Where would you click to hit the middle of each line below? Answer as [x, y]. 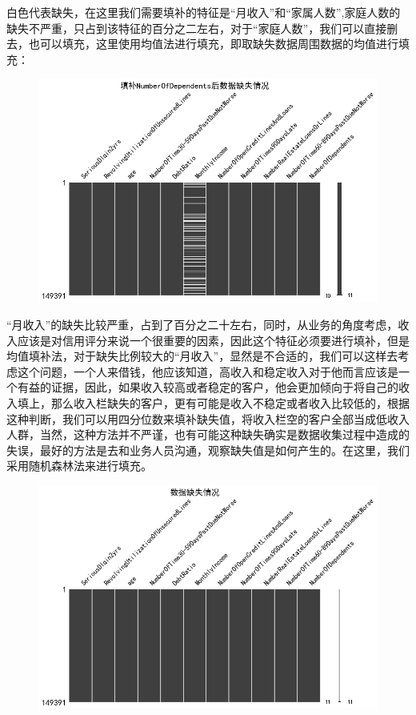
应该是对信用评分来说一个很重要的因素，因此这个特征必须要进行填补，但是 [213, 340]
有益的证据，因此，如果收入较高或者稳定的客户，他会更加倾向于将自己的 [208, 387]
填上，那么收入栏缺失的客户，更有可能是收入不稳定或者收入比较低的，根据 [213, 402]
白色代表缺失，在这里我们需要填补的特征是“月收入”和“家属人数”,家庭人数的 [204, 12]
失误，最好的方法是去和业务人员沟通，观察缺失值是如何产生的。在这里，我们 [208, 450]
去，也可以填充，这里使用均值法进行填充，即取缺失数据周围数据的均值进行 [202, 44]
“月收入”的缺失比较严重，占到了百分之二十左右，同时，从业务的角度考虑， [202, 324]
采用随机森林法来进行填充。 [79, 466]
